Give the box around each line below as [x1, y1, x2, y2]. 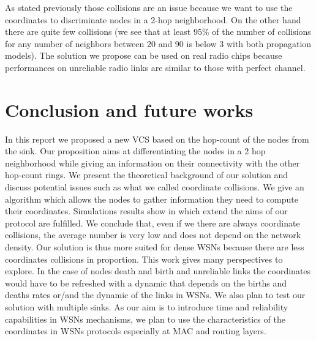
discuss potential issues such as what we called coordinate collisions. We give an [5, 181, 304, 193]
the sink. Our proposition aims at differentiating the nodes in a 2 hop [5, 144, 266, 157]
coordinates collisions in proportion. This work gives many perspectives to [5, 252, 283, 265]
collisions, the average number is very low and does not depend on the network [5, 228, 301, 241]
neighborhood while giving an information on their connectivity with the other [5, 156, 300, 169]
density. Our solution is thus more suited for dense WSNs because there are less [5, 241, 304, 253]
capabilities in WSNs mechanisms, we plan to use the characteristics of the [5, 312, 285, 325]
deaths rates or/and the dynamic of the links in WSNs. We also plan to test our [5, 288, 306, 301]
